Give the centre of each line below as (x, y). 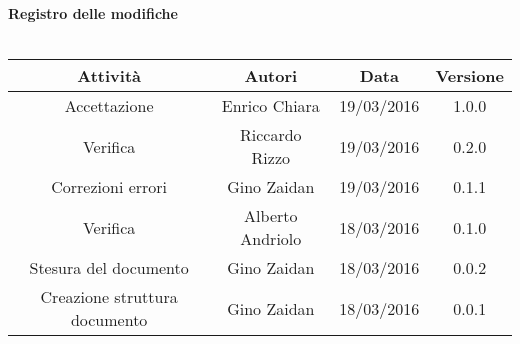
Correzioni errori (109, 187)
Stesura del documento (109, 268)
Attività (109, 76)
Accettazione (109, 106)
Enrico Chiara (270, 106)
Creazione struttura (109, 297)
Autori (271, 76)
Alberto (271, 216)
